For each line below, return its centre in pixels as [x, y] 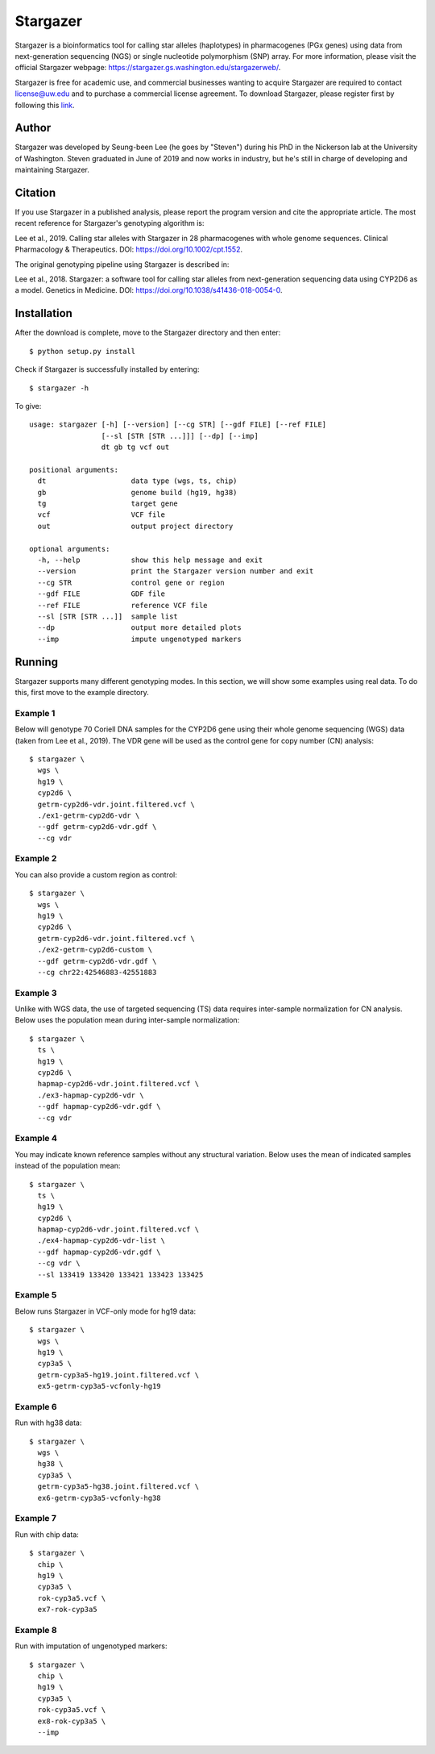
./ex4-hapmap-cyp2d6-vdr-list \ [101, 1241]
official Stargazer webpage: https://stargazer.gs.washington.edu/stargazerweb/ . [148, 68]
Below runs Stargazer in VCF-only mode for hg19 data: [106, 1311]
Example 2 [36, 859]
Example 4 [36, 1139]
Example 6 [36, 1406]
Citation [35, 193]
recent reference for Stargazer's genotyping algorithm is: [110, 223]
